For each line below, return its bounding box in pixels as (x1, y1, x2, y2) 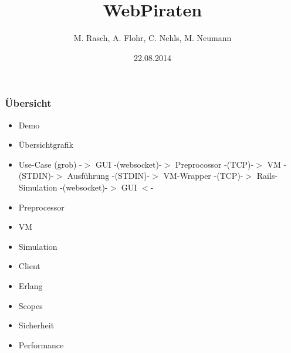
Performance (18, 338, 64, 351)
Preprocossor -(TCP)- (175, 158, 254, 170)
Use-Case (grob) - (18, 158, 82, 170)
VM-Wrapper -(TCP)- (163, 169, 243, 182)
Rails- (256, 169, 278, 182)
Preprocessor (18, 201, 65, 213)
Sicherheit (18, 319, 55, 331)
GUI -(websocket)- (96, 158, 162, 170)
